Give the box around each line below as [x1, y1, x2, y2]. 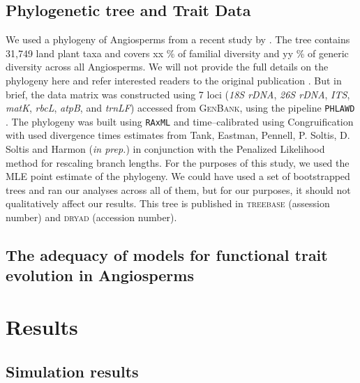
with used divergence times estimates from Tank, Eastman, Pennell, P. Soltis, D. [6, 128, 350, 142]
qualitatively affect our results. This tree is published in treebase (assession [6, 196, 330, 211]
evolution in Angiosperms [6, 264, 194, 286]
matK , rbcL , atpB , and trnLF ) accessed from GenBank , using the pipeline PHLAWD [6, 100, 355, 115]
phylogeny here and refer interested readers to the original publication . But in [6, 73, 342, 87]
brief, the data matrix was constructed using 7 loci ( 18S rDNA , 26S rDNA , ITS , [6, 87, 350, 101]
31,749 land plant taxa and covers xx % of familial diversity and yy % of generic [6, 45, 349, 60]
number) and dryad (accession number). [6, 210, 177, 225]
